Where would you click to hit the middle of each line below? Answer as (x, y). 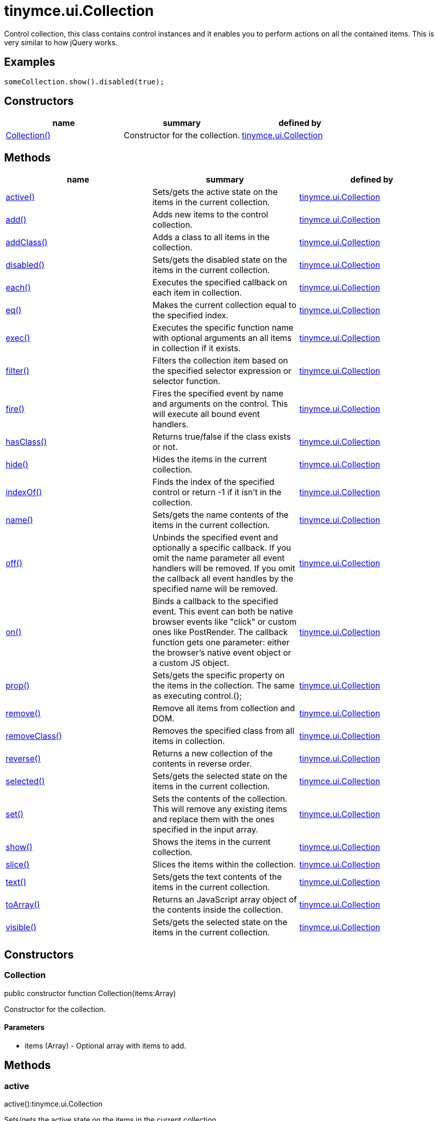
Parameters (24, 1027)
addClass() (27, 242)
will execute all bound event (206, 414)
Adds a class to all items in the (211, 237)
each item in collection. (197, 293)
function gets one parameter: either (221, 643)
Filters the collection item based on (220, 361)
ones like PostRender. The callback (220, 632)
